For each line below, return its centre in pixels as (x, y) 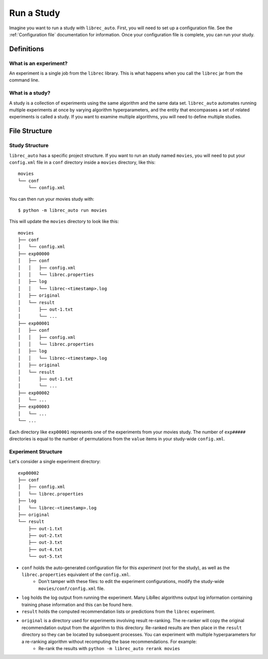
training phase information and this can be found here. (77, 604)
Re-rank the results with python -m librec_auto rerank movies (109, 648)
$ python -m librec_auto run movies (63, 210)
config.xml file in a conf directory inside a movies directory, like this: (82, 162)
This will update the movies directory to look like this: (64, 222)
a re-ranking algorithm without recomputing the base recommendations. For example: (109, 642)
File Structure (31, 131)
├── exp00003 (34, 407)
